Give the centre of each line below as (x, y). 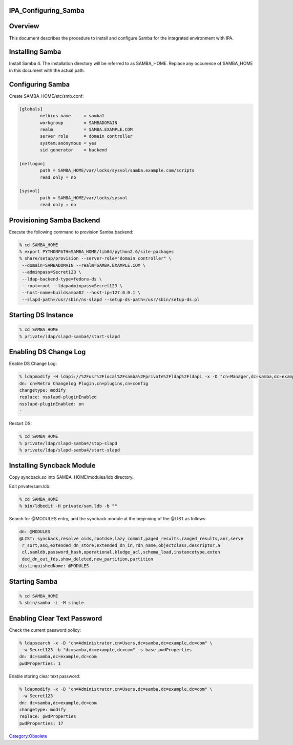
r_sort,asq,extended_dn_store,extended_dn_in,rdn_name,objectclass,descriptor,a (121, 545)
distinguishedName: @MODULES (54, 566)
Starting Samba (33, 581)
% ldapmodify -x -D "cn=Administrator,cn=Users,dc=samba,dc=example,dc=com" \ (116, 689)
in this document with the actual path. (47, 70)
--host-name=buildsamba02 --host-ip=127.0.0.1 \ (81, 293)
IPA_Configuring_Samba (47, 11)
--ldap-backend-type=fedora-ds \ (62, 279)
